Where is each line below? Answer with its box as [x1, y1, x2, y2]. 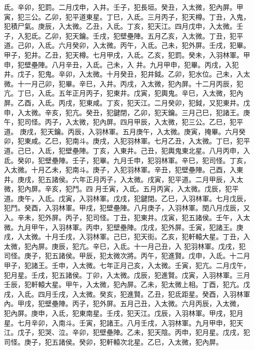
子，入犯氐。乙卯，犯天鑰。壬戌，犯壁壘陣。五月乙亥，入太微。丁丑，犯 [4, 30, 236, 41]
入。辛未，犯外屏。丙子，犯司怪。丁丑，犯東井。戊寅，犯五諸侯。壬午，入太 [4, 212, 250, 223]
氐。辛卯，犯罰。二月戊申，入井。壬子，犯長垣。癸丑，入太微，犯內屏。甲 [4, 2, 243, 12]
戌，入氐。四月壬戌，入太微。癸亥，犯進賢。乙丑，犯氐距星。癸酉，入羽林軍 [4, 288, 250, 299]
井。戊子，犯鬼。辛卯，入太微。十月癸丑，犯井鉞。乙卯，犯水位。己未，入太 [4, 69, 250, 79]
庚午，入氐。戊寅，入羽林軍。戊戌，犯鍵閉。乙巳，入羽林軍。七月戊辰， [17, 193, 250, 203]
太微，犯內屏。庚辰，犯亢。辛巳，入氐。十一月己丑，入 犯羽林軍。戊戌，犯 [4, 241, 246, 251]
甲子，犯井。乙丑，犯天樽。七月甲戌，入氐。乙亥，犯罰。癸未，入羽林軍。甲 [4, 49, 250, 60]
